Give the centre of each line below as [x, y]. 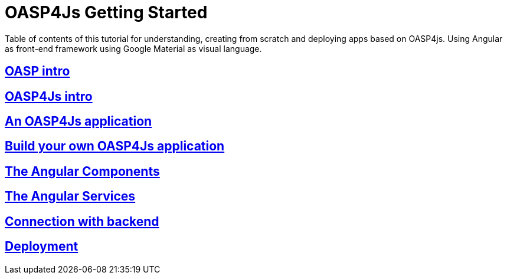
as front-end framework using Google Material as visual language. [133, 48]
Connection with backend [82, 221]
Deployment [42, 247]
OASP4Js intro [49, 96]
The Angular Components [82, 171]
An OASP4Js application [78, 122]
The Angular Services [70, 196]
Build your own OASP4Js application [115, 146]
